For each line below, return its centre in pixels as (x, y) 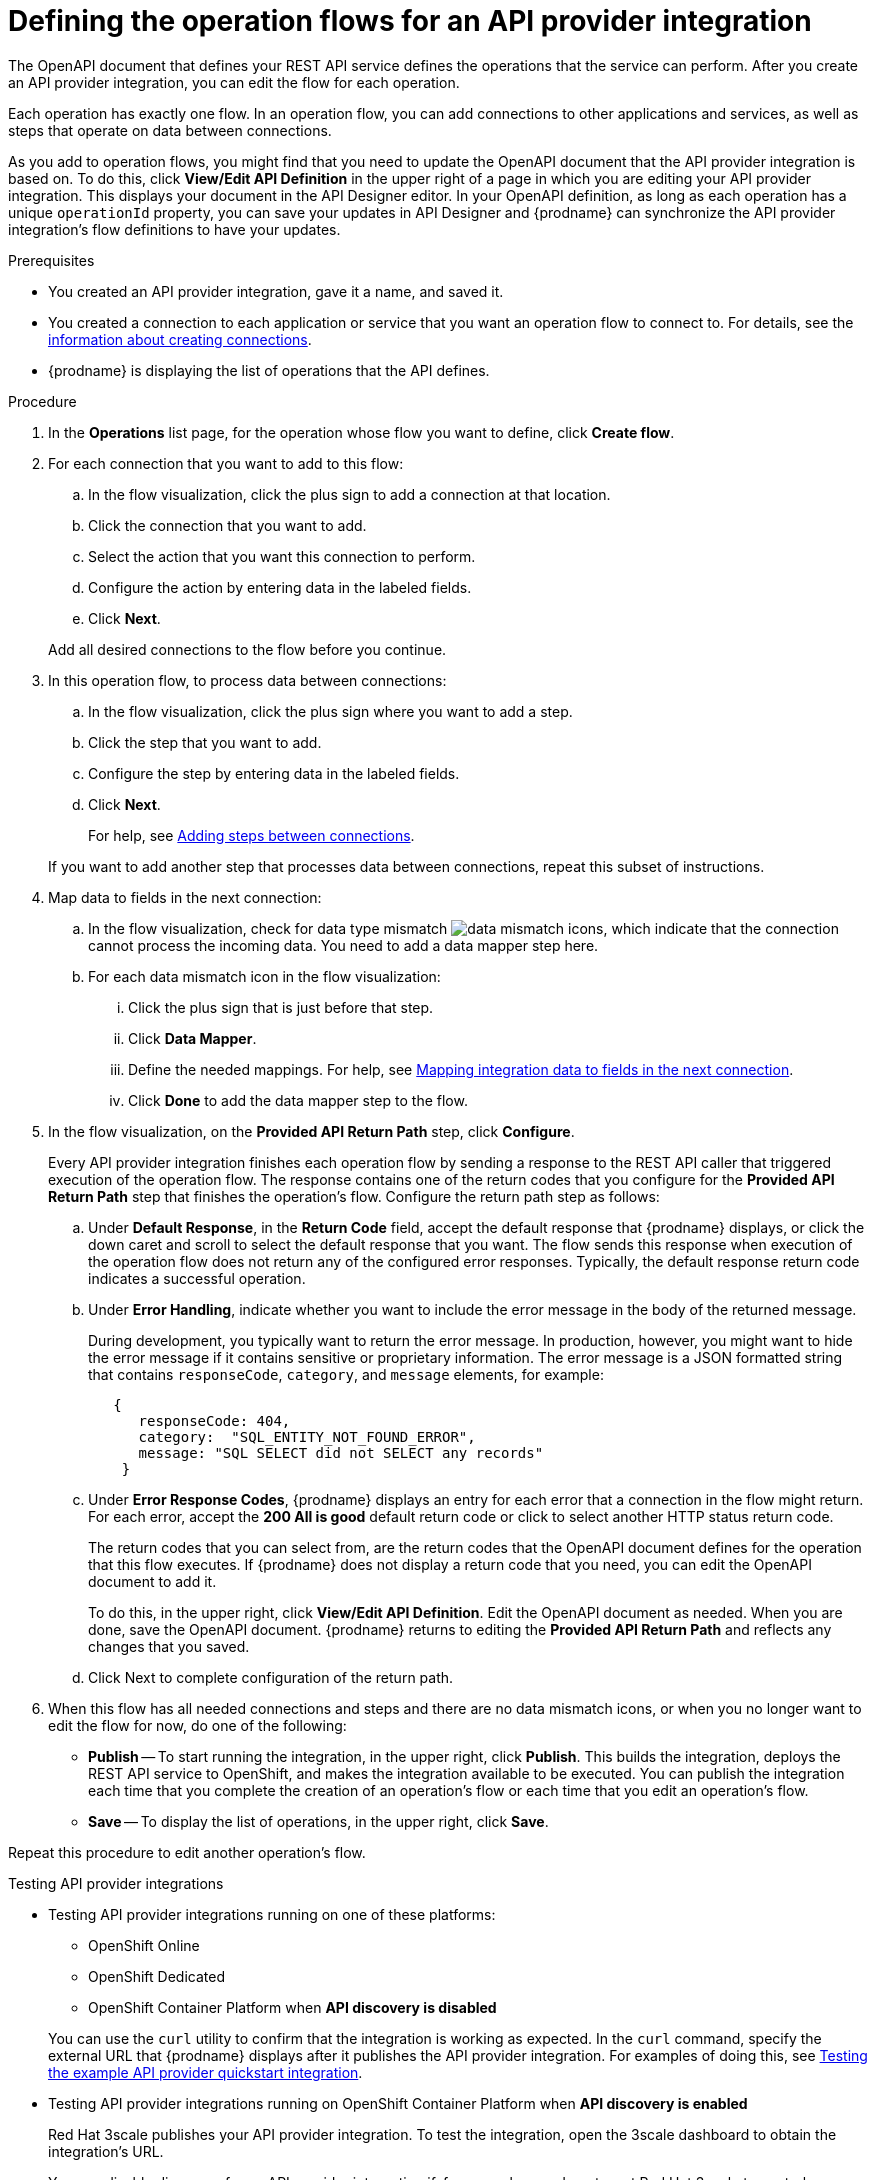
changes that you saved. (169, 1646)
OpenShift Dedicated (156, 1976)
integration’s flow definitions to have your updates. (174, 229)
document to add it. (152, 1581)
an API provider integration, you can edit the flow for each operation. (234, 82)
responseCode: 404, (214, 1420)
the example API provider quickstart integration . (205, 2072)
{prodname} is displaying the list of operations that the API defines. (269, 370)
